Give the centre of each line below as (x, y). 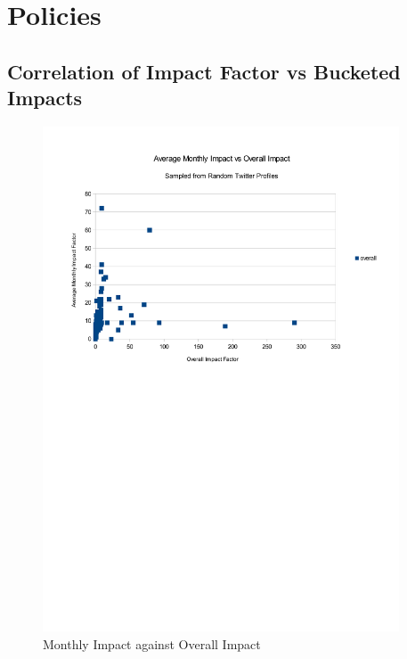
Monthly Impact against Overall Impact (152, 643)
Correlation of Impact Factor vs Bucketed (204, 71)
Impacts (45, 98)
